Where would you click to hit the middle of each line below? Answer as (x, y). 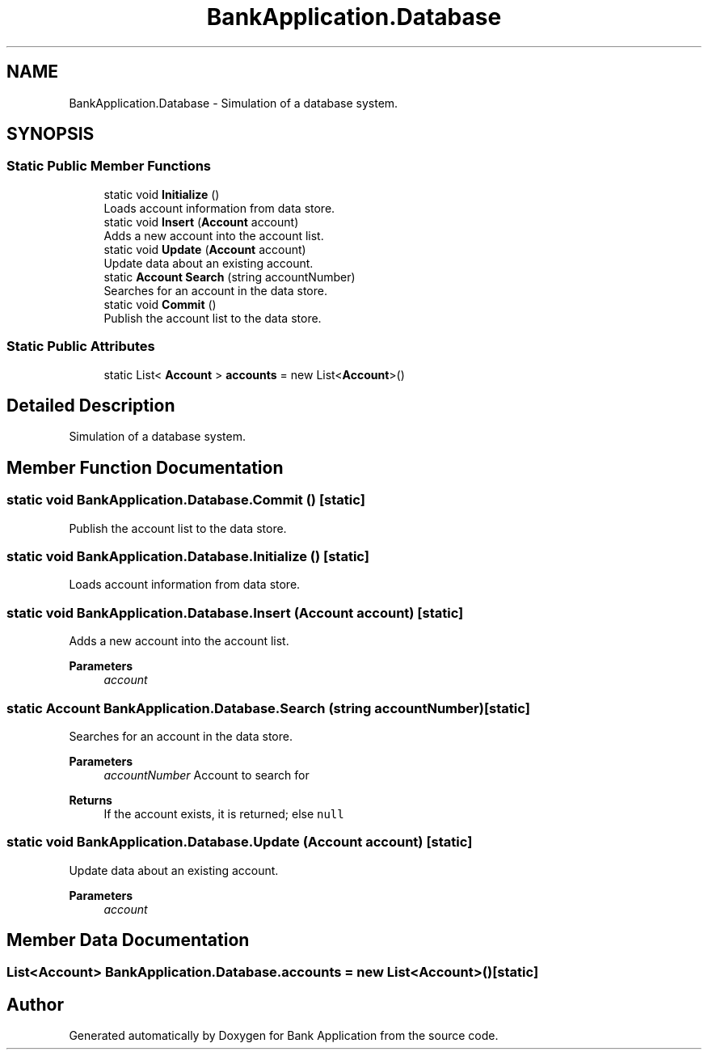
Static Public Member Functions (109, 166)
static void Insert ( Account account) (201, 222)
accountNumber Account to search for (206, 775)
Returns (91, 800)
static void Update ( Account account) (205, 249)
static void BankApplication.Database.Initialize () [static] (188, 556)
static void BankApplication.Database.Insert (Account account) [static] (235, 612)
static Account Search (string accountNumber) (230, 277)
